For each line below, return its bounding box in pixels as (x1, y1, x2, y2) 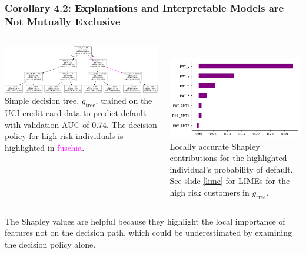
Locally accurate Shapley (169, 140, 260, 152)
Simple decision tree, (5, 94, 79, 107)
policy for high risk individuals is (5, 130, 124, 142)
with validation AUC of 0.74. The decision (5, 118, 157, 130)
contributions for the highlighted (169, 151, 287, 164)
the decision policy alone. (5, 238, 96, 250)
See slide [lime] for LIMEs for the (169, 174, 290, 187)
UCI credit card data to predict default (5, 107, 147, 119)
